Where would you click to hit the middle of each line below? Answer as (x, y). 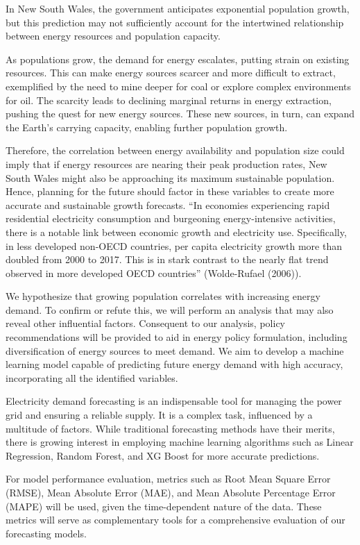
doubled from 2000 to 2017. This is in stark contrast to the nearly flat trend (167, 259)
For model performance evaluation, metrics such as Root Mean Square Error (168, 479)
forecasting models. (46, 533)
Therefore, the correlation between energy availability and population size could (175, 150)
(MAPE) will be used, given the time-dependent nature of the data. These (164, 506)
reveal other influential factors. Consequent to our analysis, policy (145, 323)
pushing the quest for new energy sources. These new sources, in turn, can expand (180, 114)
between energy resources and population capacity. (113, 36)
